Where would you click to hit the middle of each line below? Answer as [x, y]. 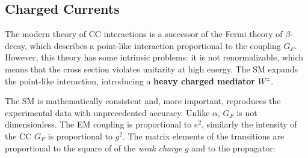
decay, [16, 45]
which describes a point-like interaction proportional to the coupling [155, 45]
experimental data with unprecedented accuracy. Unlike [107, 112]
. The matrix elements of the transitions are [203, 136]
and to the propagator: [233, 148]
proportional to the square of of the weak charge [94, 148]
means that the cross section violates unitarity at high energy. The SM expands [152, 69]
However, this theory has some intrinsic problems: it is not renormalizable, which [154, 57]
